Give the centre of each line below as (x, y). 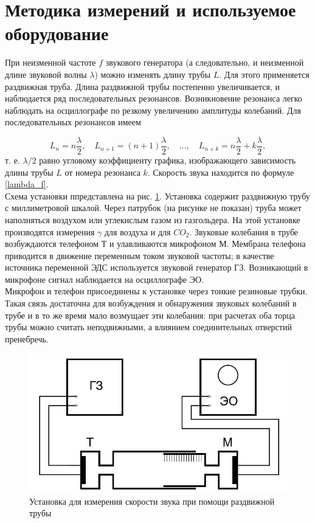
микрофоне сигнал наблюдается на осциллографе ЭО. (105, 279)
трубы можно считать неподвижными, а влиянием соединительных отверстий (148, 327)
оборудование (57, 33)
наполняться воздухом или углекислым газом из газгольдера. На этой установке (153, 219)
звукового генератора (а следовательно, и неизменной (205, 62)
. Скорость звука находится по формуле (221, 172)
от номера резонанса (102, 172)
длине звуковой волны (46, 74)
